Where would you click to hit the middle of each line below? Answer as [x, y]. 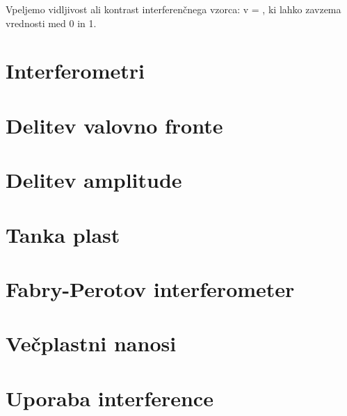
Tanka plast [63, 234]
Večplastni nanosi [91, 343]
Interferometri [75, 71]
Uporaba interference [110, 398]
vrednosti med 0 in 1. [51, 23]
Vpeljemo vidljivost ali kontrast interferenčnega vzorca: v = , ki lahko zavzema [173, 9]
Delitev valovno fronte [114, 125]
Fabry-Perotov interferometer [150, 288]
